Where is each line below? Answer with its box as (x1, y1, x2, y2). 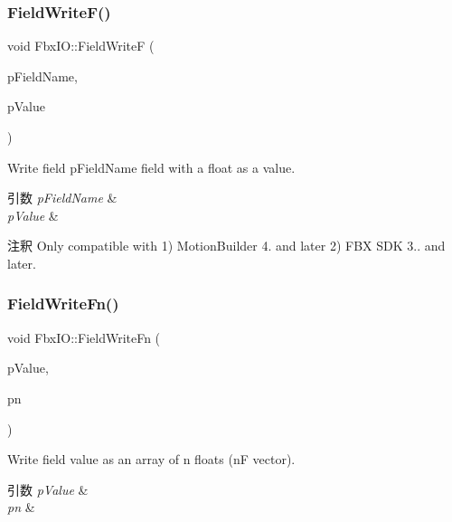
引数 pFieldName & (7, 188, 118, 207)
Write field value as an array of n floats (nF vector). (7, 450, 296, 469)
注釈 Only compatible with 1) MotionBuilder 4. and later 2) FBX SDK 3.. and (7, 236, 446, 255)
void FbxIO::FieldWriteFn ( (7, 327, 161, 346)
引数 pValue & (7, 479, 89, 498)
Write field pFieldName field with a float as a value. (7, 157, 296, 176)
